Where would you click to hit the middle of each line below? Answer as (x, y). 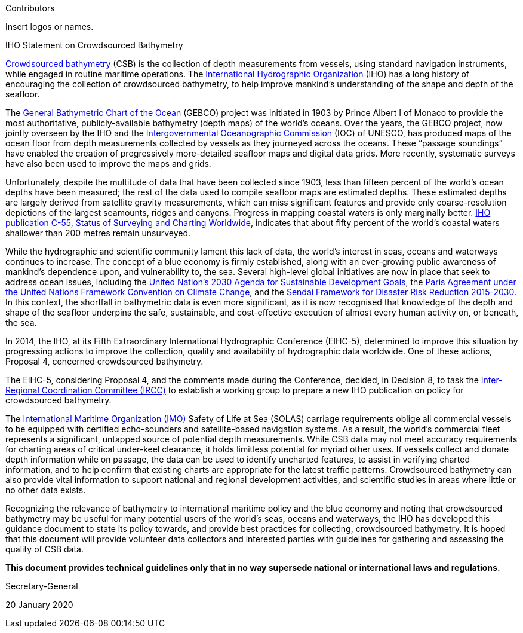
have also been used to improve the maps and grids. (108, 163)
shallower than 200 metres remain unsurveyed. (98, 233)
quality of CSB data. (44, 549)
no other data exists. (46, 490)
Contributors (30, 8)
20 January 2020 (39, 605)
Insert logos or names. (50, 27)
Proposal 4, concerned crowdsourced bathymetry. (104, 361)
